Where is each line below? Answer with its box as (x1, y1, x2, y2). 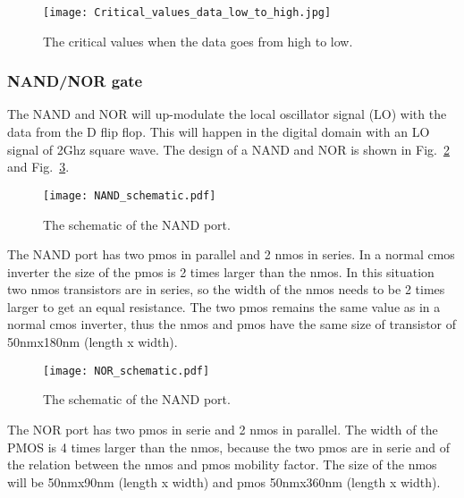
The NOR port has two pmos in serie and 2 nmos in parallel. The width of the (7, 419, 438, 438)
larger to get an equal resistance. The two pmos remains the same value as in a (7, 297, 441, 316)
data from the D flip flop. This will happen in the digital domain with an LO (7, 122, 430, 141)
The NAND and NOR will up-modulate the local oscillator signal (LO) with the (7, 105, 447, 123)
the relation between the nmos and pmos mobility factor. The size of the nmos (7, 455, 437, 474)
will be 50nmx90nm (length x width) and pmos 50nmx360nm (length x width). (7, 472, 441, 491)
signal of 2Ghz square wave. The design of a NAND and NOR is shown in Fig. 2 (7, 139, 450, 158)
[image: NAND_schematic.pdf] (43, 189, 216, 202)
